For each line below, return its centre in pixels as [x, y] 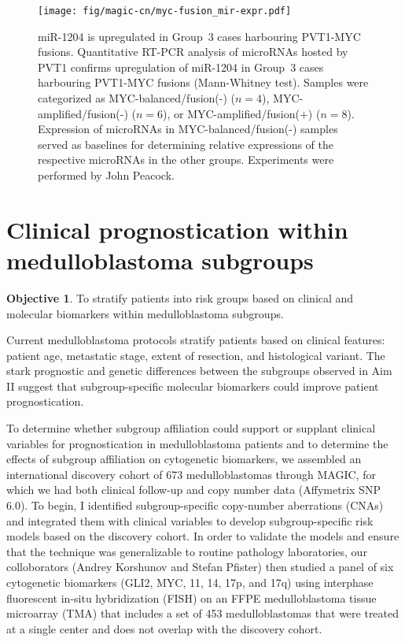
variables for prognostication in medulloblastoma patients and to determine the [197, 443]
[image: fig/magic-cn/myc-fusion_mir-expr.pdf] [165, 11]
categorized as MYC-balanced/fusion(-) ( [137, 98]
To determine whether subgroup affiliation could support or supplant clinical [191, 428]
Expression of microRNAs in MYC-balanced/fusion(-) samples [188, 129]
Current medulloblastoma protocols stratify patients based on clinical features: [196, 340]
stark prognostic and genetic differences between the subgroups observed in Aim [199, 371]
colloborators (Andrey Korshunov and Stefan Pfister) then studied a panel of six [200, 567]
